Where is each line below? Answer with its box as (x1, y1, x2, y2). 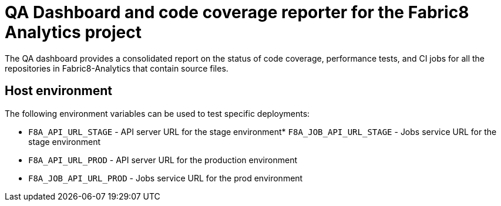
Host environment (5, 83, 112, 99)
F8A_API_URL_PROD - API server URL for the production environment (28, 154, 297, 165)
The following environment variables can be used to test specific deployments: (5, 108, 310, 119)
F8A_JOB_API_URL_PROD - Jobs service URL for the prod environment (28, 173, 303, 183)
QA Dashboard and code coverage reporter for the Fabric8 (5, 2, 469, 22)
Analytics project (5, 22, 142, 42)
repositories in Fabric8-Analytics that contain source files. (5, 63, 228, 73)
